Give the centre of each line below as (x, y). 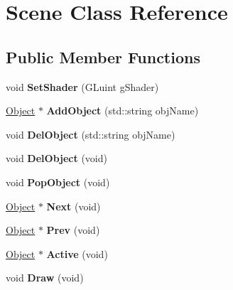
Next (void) (74, 206)
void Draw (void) (45, 278)
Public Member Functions (103, 57)
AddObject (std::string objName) (123, 111)
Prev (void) (73, 230)
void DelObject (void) (56, 158)
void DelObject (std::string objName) (91, 134)
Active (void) (77, 253)
